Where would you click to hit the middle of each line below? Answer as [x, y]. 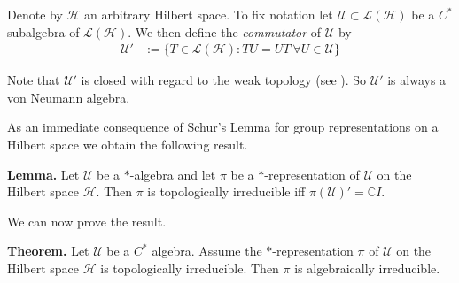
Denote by [35, 14]
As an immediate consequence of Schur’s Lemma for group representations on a [223, 127]
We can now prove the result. [87, 221]
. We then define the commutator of [225, 31]
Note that [34, 80]
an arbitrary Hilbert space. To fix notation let [209, 14]
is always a [417, 80]
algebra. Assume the [207, 251]
